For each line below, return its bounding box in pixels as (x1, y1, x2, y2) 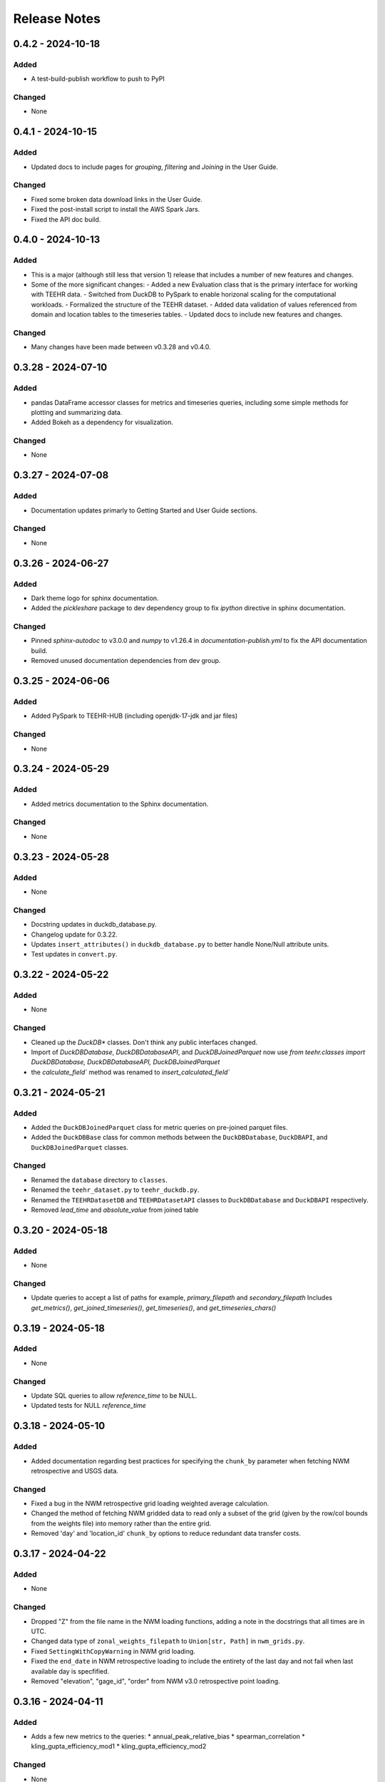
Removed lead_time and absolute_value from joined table (31, 1205, 199, 1215)
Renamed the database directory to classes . (31, 1175, 168, 1184)
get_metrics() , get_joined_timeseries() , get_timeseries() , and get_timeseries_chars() (31, 1303, 277, 1312)
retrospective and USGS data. (31, 1466, 119, 1475)
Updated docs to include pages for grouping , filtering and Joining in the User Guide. (31, 163, 278, 171)
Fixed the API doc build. (31, 215, 101, 224)
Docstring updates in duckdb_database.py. (31, 920, 157, 929)
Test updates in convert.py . (31, 950, 118, 959)
